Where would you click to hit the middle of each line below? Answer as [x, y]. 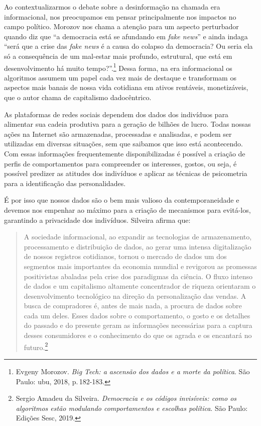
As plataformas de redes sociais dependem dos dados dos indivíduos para [116, 114]
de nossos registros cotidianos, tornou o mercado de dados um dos [125, 256]
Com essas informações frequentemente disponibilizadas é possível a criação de [125, 153]
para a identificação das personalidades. [65, 183]
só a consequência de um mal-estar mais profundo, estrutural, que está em [118, 56]
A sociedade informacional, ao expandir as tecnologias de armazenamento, [138, 237]
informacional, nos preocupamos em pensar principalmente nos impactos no [120, 16]
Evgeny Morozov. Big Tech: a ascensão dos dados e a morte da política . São [133, 371]
